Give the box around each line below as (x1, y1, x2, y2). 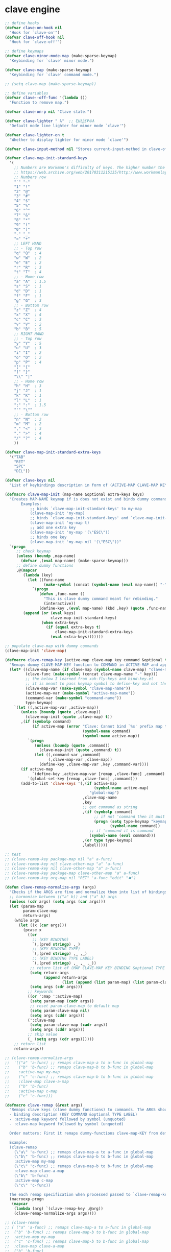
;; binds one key (30, 535, 67, 540)
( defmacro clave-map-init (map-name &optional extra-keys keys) (5, 492, 144, 497)
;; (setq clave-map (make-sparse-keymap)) (5, 81, 96, 86)
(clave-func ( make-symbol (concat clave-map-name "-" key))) (25, 671, 158, 677)
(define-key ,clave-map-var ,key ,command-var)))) (39, 762, 149, 767)
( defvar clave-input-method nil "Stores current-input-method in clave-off (5, 147, 169, 152)
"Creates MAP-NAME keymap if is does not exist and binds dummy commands (9, 496, 169, 501)
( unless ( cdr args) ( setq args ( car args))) (9, 899, 106, 904)
